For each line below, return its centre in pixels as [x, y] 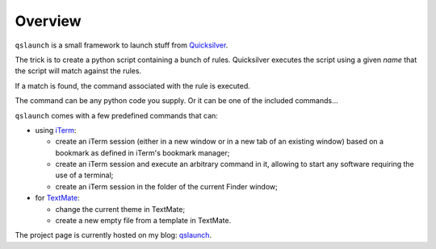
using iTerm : [56, 130]
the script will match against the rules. [78, 71]
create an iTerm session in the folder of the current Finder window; [166, 186]
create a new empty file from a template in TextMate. [143, 221]
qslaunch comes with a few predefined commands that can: [116, 115]
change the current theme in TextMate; [120, 209]
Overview [48, 21]
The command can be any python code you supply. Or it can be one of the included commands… [176, 101]
